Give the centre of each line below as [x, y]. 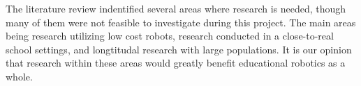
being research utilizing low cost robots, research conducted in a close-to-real [170, 36]
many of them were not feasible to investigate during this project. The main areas [181, 22]
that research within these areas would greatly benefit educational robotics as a [176, 63]
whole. [19, 76]
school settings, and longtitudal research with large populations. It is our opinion [179, 49]
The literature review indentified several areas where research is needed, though [176, 8]
